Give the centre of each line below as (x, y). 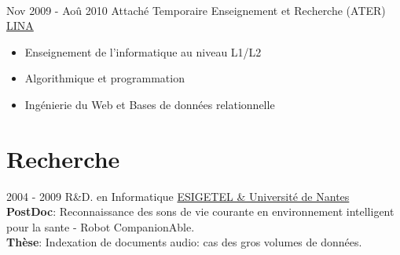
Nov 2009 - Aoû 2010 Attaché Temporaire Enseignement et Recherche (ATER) (196, 10)
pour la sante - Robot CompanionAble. (101, 226)
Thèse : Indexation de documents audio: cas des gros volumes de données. (184, 242)
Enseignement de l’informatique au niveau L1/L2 (143, 51)
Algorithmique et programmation (105, 78)
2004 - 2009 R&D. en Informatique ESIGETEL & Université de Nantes (178, 196)
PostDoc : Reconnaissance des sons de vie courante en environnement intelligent (200, 211)
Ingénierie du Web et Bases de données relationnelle (150, 104)
